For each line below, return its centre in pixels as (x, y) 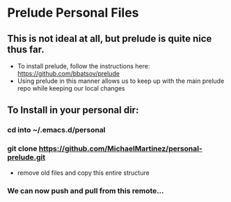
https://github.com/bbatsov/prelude (69, 73)
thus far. (26, 49)
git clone (22, 149)
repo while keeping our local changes (71, 88)
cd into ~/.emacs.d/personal (56, 130)
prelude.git (26, 157)
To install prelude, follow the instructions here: (83, 66)
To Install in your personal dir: (73, 110)
